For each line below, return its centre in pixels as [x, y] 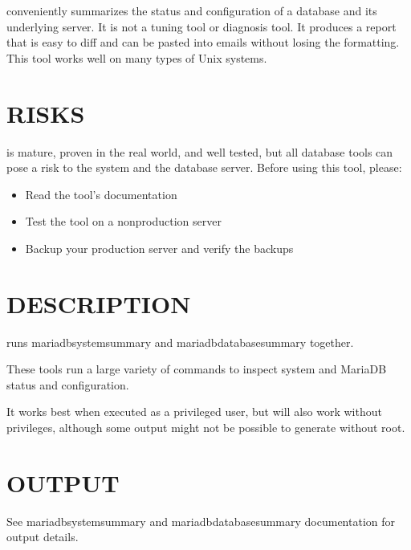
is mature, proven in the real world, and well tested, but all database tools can [200, 151]
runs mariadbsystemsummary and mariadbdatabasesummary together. [180, 342]
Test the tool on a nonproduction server [123, 221]
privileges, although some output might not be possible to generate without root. [206, 427]
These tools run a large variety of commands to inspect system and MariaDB [197, 369]
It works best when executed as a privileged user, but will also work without [194, 411]
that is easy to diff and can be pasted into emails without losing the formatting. [203, 42]
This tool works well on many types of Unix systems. [137, 57]
